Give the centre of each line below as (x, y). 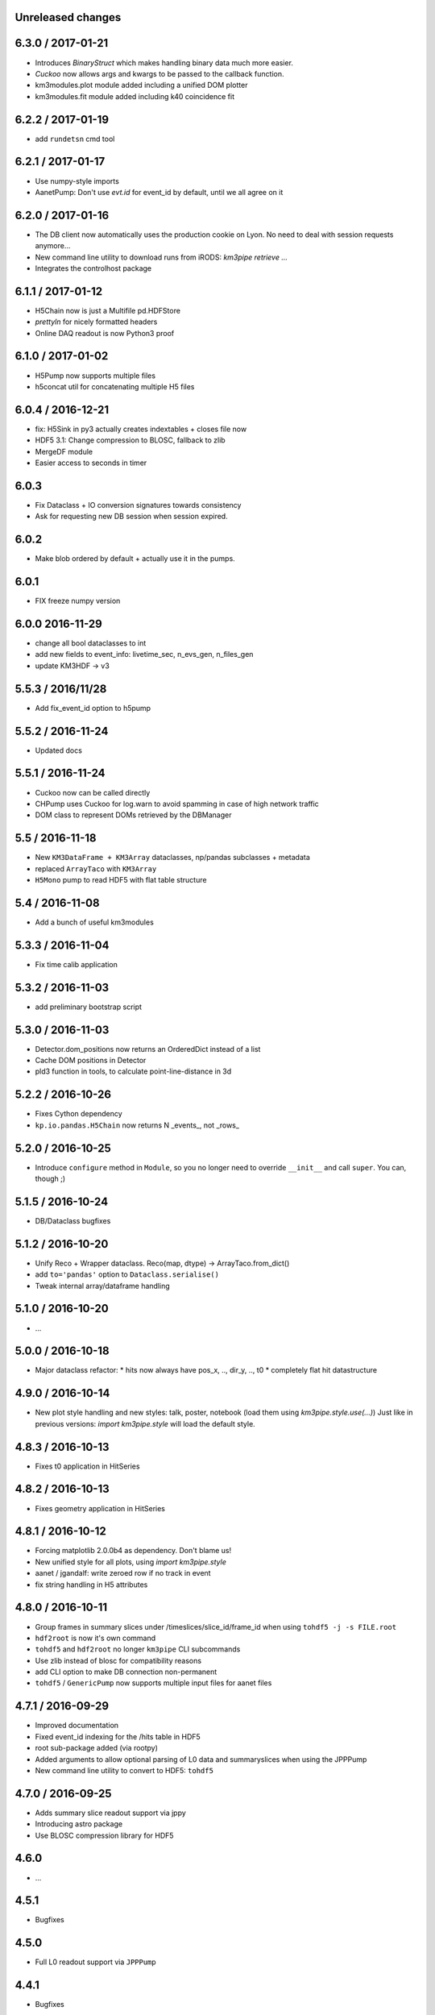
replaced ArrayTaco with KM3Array (96, 868)
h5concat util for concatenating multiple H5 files (115, 386)
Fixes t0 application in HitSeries (87, 1466)
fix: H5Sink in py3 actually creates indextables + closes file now (141, 429)
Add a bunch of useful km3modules (95, 922)
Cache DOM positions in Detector (91, 1061)
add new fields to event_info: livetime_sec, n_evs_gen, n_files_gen (144, 654)
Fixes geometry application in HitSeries (100, 1508)
